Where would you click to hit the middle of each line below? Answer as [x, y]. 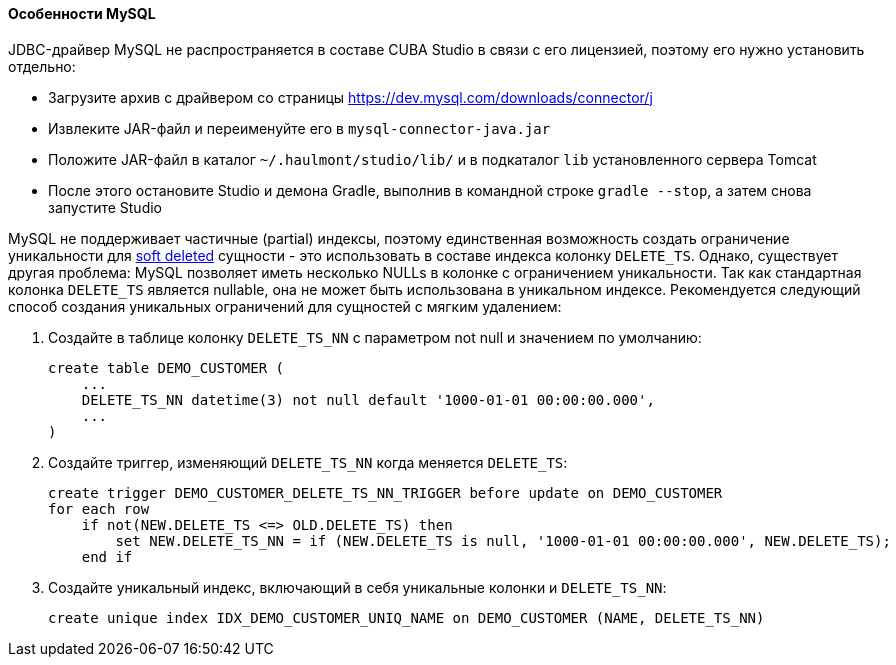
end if [107, 556]
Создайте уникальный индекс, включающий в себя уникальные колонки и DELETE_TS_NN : [357, 587]
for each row [99, 508]
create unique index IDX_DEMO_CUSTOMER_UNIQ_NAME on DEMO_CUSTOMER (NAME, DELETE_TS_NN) [406, 617]
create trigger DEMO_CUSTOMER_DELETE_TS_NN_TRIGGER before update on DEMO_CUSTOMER [385, 492]
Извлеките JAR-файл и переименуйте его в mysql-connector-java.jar [299, 128]
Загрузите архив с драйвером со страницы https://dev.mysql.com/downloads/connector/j [350, 97]
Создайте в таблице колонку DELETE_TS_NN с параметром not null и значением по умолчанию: [375, 337]
